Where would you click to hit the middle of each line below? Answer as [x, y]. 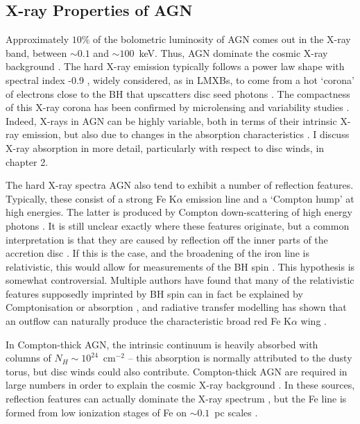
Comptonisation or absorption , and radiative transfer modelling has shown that [176, 307]
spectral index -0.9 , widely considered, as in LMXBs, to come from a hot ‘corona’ [180, 79]
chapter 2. [27, 161]
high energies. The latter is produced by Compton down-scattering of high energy [179, 212]
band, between [36, 52]
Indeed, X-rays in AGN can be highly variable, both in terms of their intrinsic [171, 120]
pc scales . [236, 412]
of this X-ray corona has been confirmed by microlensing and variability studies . [178, 107]
